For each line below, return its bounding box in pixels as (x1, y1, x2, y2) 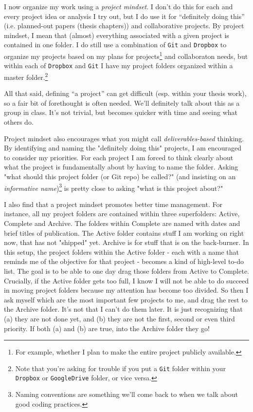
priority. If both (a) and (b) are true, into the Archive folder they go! (4, 323, 210, 333)
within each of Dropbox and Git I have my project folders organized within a (4, 60, 233, 71)
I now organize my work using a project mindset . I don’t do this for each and (4, 1, 233, 11)
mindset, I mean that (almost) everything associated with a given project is (4, 30, 229, 40)
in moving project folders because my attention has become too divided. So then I (4, 285, 249, 295)
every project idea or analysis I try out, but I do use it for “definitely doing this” (4, 11, 245, 21)
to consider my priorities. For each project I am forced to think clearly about (4, 152, 234, 162)
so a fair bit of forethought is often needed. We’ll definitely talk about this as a (4, 97, 240, 108)
